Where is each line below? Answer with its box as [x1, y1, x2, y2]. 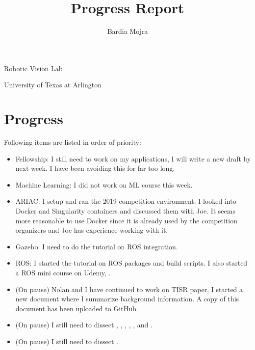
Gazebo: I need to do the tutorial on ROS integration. [15, 241, 178, 251]
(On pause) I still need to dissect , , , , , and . [15, 320, 153, 330]
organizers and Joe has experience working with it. [15, 225, 168, 235]
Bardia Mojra [107, 26, 148, 36]
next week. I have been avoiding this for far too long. [15, 163, 175, 173]
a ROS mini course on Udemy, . [15, 267, 111, 277]
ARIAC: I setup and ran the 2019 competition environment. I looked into [15, 196, 236, 206]
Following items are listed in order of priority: [4, 137, 141, 147]
